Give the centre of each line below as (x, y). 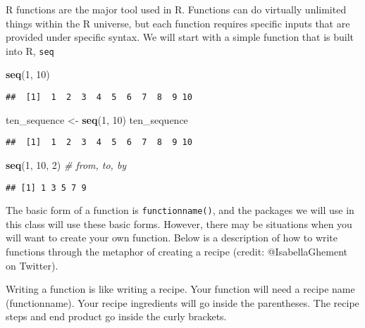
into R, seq (30, 50)
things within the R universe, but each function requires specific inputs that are (178, 23)
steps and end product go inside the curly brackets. (116, 316)
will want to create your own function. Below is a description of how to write (172, 238)
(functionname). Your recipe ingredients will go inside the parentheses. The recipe (182, 302)
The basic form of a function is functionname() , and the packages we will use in (180, 210)
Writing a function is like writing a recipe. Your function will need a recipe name (180, 289)
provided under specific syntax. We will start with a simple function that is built (180, 37)
